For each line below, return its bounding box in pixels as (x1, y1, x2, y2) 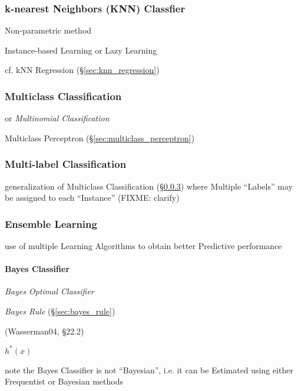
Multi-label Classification (5, 157, 127, 171)
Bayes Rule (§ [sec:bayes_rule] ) (5, 305, 115, 317)
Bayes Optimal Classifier (5, 285, 94, 297)
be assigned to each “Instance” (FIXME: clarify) (5, 191, 180, 204)
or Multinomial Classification (5, 112, 110, 124)
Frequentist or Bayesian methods (5, 375, 123, 387)
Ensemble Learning (5, 216, 97, 231)
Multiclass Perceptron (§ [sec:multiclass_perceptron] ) (5, 131, 195, 144)
